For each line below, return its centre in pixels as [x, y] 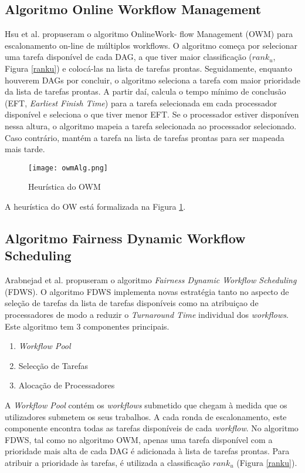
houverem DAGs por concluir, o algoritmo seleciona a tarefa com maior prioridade [152, 80]
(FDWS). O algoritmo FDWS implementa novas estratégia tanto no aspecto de [147, 291]
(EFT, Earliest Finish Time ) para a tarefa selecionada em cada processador [141, 103]
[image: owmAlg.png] [68, 168]
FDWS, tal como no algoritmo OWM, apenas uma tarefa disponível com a [139, 439]
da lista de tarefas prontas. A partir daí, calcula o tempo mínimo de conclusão [145, 91]
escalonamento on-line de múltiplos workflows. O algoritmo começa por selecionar [151, 45]
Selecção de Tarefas [53, 365]
